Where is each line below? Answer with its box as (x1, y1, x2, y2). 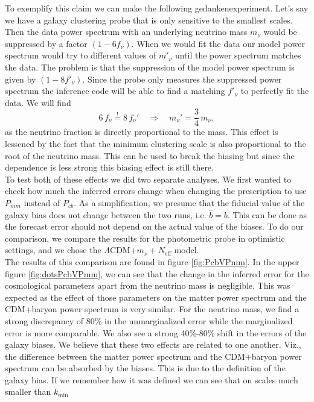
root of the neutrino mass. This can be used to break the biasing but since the (5, 149, 295, 162)
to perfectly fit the (240, 84, 309, 97)
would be (263, 25, 297, 38)
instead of (24, 196, 60, 209)
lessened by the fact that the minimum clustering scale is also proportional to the (5, 137, 306, 149)
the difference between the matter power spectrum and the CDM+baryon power (5, 350, 302, 362)
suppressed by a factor (5, 37, 88, 49)
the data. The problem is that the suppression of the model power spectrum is (5, 60, 295, 73)
